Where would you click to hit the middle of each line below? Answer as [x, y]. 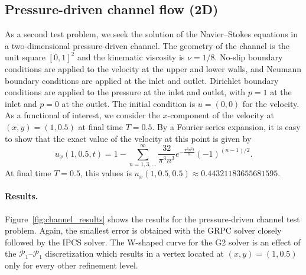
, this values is [106, 173]
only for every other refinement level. [71, 265]
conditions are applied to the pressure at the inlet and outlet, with [125, 92]
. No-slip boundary [249, 57]
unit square [25, 57]
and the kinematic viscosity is [131, 57]
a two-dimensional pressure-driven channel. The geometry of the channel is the [147, 45]
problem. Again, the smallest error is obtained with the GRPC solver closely [143, 230]
